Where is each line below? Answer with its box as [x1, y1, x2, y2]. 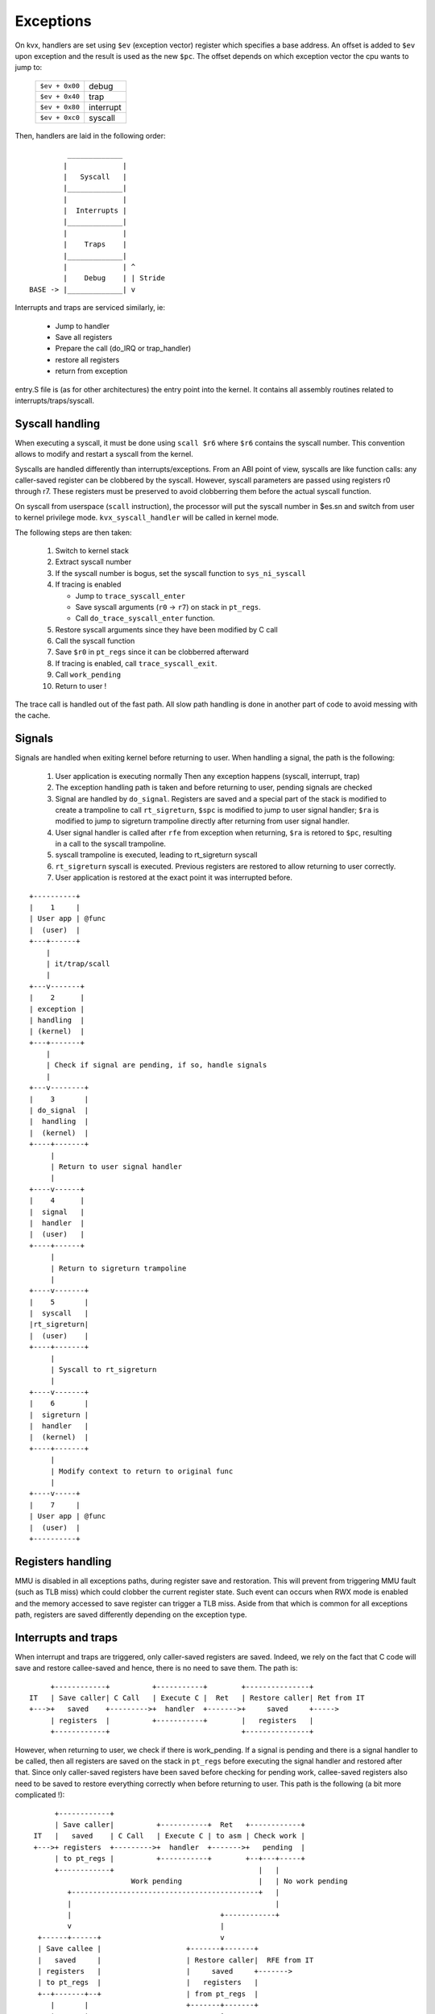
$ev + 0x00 [39, 81, 81, 90]
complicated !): [14, 1790, 65, 1800]
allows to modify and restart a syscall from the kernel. [14, 450, 193, 459]
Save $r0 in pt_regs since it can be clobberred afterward [55, 647, 249, 657]
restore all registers [55, 354, 120, 364]
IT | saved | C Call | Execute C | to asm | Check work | [33, 1831, 305, 1841]
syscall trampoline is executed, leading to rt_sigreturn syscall [55, 850, 258, 860]
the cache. [14, 711, 51, 720]
